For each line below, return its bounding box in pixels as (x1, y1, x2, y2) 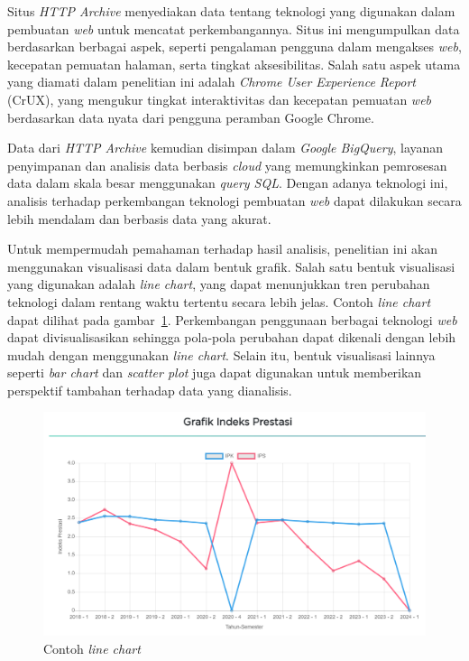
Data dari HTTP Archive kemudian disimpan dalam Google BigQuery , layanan (7, 138, 444, 157)
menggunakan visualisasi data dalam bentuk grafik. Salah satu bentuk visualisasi (7, 256, 455, 275)
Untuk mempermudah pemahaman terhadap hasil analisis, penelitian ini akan (7, 239, 438, 258)
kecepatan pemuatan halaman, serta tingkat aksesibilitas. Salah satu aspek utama (7, 54, 461, 73)
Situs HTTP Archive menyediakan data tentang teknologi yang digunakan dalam (7, 2, 455, 20)
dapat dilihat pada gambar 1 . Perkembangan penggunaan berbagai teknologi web (7, 310, 457, 329)
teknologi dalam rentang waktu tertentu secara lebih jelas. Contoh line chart (7, 292, 431, 311)
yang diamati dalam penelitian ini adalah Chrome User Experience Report (7, 72, 416, 91)
